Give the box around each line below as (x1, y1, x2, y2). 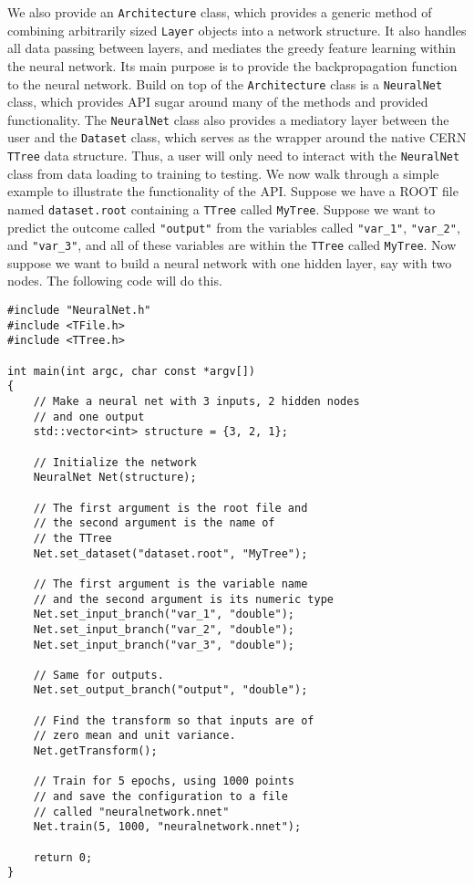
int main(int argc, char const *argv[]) (7, 364, 256, 378)
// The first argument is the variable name (33, 577, 308, 590)
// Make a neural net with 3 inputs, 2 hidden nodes (33, 395, 360, 408)
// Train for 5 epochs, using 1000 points (33, 775, 294, 788)
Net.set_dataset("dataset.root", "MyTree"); (33, 547, 308, 560)
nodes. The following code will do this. (7, 271, 222, 290)
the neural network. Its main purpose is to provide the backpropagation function (7, 56, 458, 75)
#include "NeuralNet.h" (7, 304, 151, 318)
